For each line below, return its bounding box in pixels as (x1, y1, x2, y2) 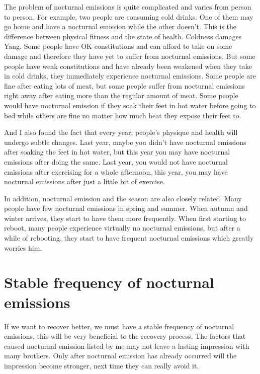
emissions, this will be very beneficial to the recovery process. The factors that (4, 331, 246, 341)
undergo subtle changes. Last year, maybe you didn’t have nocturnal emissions (4, 136, 246, 147)
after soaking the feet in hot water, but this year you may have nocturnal (4, 146, 230, 157)
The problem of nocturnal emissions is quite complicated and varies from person (4, 2, 251, 12)
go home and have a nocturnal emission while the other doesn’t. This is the (4, 21, 237, 32)
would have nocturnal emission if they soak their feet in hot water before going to (4, 100, 256, 110)
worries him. (4, 242, 42, 253)
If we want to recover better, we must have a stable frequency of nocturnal (4, 321, 234, 331)
